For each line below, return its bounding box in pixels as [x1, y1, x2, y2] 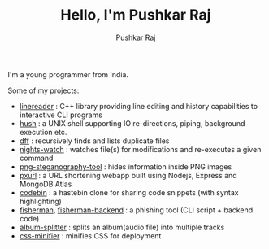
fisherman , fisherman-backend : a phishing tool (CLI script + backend [19, 205, 254, 215]
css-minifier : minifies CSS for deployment [19, 230, 162, 241]
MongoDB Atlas [19, 179, 72, 189]
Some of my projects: [7, 85, 80, 95]
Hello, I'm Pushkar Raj [60, 6, 211, 24]
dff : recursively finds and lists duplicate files [19, 136, 170, 146]
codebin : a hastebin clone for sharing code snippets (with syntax [19, 187, 239, 197]
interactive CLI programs [19, 110, 103, 120]
